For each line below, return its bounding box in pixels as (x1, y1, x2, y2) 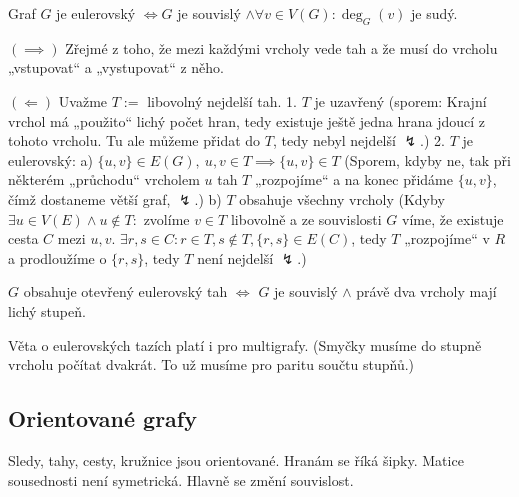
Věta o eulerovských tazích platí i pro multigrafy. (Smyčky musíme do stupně (8, 334, 482, 355)
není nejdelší (197, 247, 274, 268)
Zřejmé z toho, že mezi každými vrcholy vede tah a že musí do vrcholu (65, 37, 498, 58)
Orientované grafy (8, 403, 197, 434)
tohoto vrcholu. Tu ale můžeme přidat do (8, 130, 261, 151)
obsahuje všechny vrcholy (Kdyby (239, 188, 445, 209)
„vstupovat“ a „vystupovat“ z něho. (8, 57, 224, 78)
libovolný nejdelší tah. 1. (147, 90, 297, 111)
